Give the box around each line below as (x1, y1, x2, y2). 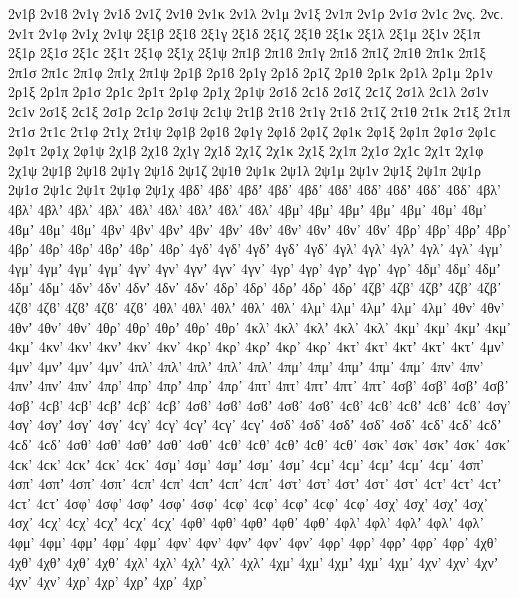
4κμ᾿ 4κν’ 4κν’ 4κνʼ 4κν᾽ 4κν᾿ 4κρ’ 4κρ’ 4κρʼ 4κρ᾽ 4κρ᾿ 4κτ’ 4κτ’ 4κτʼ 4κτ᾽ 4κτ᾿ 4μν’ (8, 336, 505, 357)
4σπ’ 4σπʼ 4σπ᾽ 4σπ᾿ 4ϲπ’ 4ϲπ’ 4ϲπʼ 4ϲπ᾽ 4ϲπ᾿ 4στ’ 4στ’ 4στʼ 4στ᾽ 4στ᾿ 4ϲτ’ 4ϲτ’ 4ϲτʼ (8, 473, 502, 494)
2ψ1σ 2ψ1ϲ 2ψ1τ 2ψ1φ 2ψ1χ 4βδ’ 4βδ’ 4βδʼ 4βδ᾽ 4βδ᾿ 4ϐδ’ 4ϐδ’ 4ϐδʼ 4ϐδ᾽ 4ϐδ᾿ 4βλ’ (8, 179, 501, 200)
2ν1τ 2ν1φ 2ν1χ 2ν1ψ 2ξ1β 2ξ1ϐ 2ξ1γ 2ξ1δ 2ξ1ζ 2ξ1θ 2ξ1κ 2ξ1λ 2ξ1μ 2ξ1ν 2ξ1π (8, 22, 481, 43)
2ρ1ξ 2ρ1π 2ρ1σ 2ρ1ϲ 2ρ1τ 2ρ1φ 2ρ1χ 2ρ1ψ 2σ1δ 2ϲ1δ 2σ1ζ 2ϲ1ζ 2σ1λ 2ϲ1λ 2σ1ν (8, 81, 489, 102)
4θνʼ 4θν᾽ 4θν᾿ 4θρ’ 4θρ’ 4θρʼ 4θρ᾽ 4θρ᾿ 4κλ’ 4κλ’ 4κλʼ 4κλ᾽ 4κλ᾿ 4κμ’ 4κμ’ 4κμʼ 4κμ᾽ (8, 316, 512, 337)
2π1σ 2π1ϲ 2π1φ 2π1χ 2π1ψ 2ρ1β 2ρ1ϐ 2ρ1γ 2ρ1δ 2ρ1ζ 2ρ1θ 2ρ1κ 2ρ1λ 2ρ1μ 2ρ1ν (8, 61, 493, 82)
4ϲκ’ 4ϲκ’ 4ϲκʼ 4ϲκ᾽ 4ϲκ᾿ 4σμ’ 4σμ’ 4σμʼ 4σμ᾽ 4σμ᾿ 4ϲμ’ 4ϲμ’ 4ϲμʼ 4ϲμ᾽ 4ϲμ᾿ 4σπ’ (8, 453, 484, 474)
